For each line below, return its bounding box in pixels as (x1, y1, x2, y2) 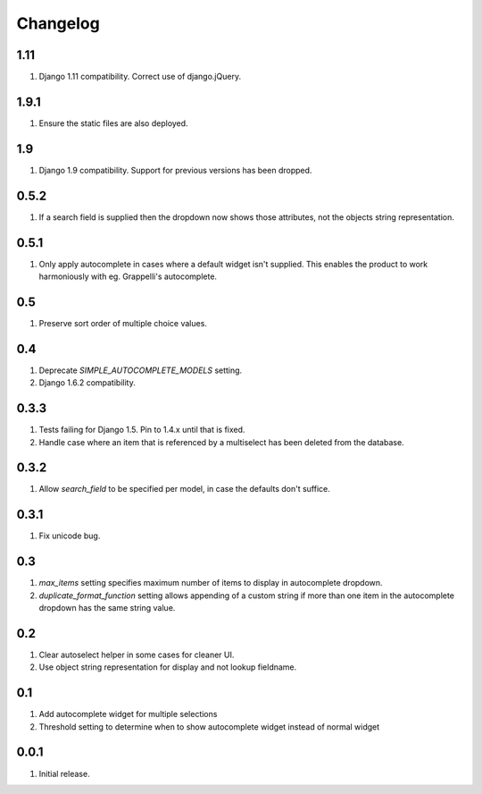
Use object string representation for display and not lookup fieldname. (38, 662, 297, 672)
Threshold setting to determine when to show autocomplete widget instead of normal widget (38, 721, 380, 732)
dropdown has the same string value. (38, 603, 176, 613)
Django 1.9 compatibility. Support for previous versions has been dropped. (38, 165, 312, 175)
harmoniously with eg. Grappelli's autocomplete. (38, 271, 218, 282)
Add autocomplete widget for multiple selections (38, 709, 218, 720)
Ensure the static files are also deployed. (38, 117, 188, 129)
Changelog (16, 13, 100, 33)
